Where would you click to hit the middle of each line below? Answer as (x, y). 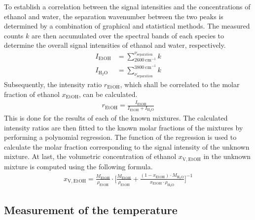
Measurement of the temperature (91, 209)
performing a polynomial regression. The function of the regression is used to (120, 137)
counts (14, 35)
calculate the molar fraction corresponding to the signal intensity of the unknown (127, 146)
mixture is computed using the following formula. (78, 166)
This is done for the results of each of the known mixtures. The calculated (116, 118)
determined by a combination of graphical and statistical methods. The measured (127, 26)
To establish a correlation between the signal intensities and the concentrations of (127, 6)
